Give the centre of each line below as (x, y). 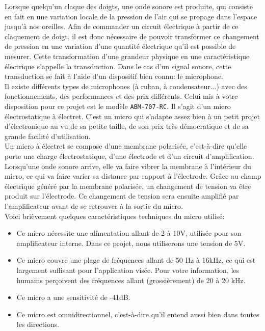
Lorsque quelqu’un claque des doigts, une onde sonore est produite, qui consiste (129, 6)
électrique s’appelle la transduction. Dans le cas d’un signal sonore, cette (118, 66)
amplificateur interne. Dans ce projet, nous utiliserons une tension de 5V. (131, 243)
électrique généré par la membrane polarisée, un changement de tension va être (128, 186)
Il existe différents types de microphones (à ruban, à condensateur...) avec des (126, 86)
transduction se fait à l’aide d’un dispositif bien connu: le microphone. (114, 76)
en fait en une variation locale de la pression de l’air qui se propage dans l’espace (131, 16)
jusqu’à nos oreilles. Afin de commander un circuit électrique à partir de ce (122, 26)
